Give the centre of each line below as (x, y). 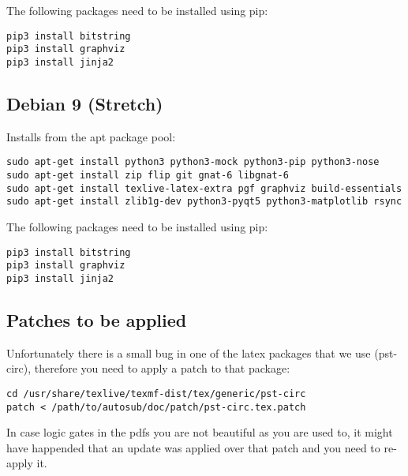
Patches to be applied (97, 319)
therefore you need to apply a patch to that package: (162, 368)
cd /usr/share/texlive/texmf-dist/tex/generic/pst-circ (156, 394)
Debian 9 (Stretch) (85, 103)
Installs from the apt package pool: (91, 136)
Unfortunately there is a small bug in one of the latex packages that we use (189, 352)
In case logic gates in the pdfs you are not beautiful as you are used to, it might (200, 432)
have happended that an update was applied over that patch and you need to (193, 447)
